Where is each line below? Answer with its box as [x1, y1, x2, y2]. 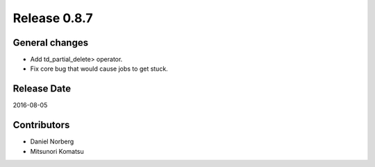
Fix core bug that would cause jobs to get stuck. [30, 64, 168, 73]
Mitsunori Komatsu [30, 147, 85, 155]
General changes [12, 37, 89, 49]
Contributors [12, 119, 70, 131]
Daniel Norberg [30, 137, 74, 146]
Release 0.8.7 [12, 10, 93, 26]
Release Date [12, 83, 72, 95]
